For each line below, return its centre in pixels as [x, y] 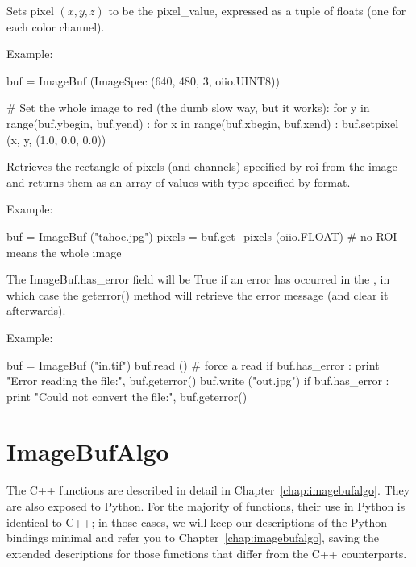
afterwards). [36, 310]
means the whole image [64, 252]
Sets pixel [30, 10]
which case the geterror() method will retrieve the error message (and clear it [198, 294]
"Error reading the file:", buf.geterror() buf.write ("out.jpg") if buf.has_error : [198, 381]
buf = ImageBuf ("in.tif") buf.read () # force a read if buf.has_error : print [193, 364]
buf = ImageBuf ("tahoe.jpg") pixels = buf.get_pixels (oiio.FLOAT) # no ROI [202, 236]
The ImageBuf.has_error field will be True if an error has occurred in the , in [198, 279]
